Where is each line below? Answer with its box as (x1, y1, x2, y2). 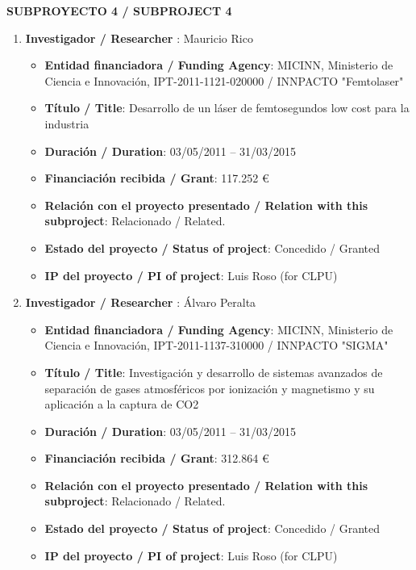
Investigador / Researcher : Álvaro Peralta (25, 294, 256, 311)
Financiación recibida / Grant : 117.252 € (44, 170, 269, 187)
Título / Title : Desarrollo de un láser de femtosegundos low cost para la (44, 99, 410, 116)
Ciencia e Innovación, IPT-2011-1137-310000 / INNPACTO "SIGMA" (44, 337, 389, 354)
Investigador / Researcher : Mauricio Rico (25, 29, 253, 46)
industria (44, 115, 89, 132)
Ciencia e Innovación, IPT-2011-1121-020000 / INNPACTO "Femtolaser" (44, 72, 404, 89)
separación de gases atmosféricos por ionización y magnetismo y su (44, 379, 375, 396)
